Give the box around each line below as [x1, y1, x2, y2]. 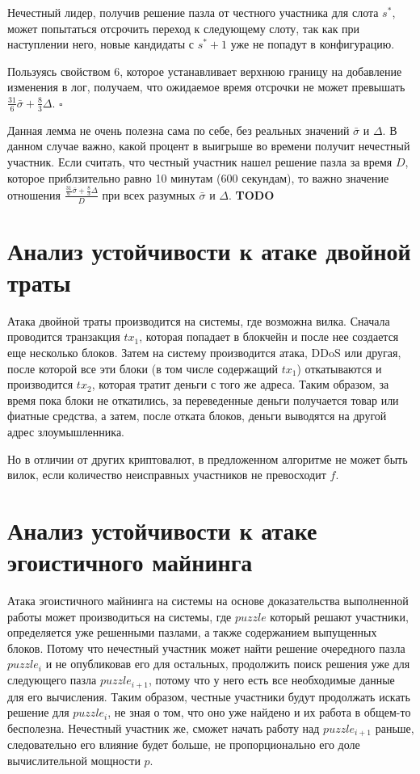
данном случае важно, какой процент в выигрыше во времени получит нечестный [7, 137, 410, 154]
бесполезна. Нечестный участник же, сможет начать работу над [7, 719, 320, 736]
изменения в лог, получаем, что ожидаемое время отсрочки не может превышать [7, 78, 405, 95]
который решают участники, [270, 608, 409, 625]
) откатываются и [296, 360, 382, 376]
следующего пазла [7, 671, 97, 688]
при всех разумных [102, 186, 195, 203]
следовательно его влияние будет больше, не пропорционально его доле [7, 736, 360, 753]
